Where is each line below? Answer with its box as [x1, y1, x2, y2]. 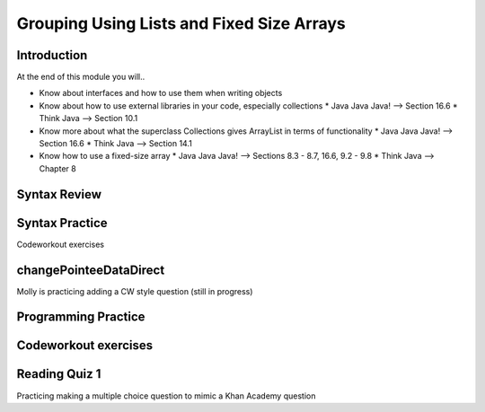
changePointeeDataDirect [16, 262, 165, 277]
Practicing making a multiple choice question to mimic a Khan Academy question [16, 390, 316, 401]
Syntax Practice [16, 215, 108, 231]
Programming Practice [16, 310, 145, 325]
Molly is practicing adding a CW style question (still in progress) [16, 285, 253, 296]
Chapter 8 [39, 162, 76, 174]
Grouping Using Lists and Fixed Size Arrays [16, 13, 346, 33]
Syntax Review [16, 187, 102, 202]
